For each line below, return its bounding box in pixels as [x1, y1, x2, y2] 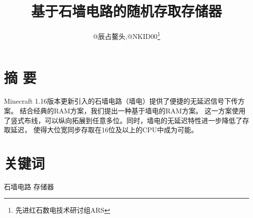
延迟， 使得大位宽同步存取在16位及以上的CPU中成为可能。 [10, 125, 198, 135]
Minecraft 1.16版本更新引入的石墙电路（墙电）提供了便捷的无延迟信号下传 [4, 96, 238, 106]
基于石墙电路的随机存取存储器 [31, 1, 222, 21]
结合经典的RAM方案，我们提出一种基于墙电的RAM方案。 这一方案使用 [19, 105, 246, 115]
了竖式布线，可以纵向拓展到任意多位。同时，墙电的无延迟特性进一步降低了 [4, 115, 242, 125]
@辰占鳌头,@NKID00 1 [92, 30, 161, 41]
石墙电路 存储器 [4, 181, 54, 191]
